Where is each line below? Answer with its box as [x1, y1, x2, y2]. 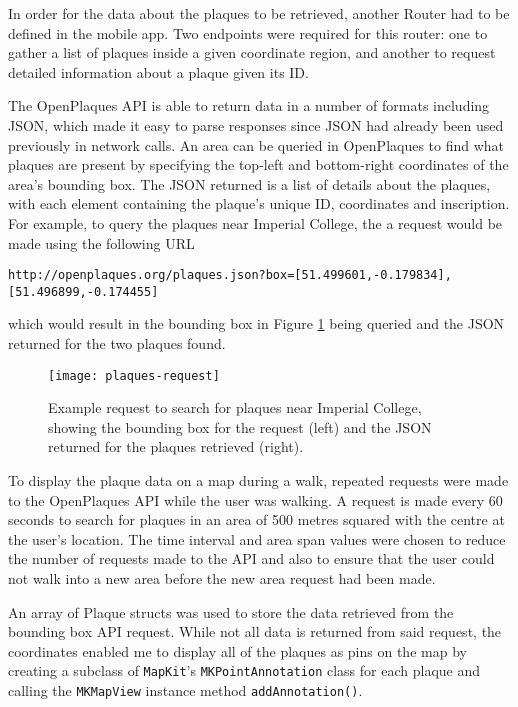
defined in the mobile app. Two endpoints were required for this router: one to [8, 22, 488, 43]
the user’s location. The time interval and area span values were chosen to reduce [8, 528, 506, 549]
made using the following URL [8, 232, 195, 253]
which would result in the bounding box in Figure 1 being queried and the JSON [8, 313, 505, 334]
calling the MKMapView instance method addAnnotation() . [8, 680, 363, 701]
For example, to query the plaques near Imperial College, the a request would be [8, 212, 503, 233]
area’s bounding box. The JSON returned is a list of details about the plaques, [8, 173, 491, 194]
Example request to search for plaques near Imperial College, [48, 397, 422, 418]
